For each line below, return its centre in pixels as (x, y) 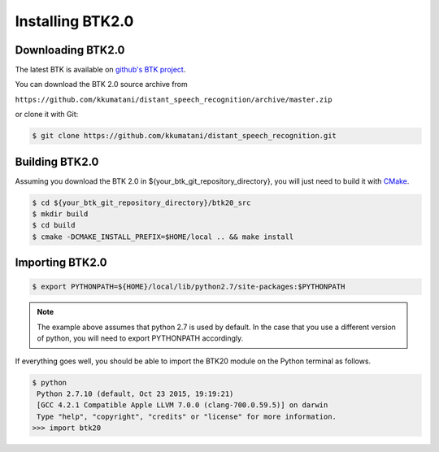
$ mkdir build (60, 214)
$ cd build (54, 225)
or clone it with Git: (47, 115)
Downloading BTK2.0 (70, 50)
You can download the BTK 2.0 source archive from (102, 85)
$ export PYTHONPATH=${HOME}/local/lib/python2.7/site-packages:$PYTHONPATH (189, 287)
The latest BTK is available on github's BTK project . (100, 70)
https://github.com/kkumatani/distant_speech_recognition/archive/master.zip (174, 99)
